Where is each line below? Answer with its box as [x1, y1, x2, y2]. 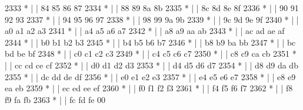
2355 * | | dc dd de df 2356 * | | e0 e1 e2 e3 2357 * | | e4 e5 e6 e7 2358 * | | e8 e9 [5, 70, 296, 82]
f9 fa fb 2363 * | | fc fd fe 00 [5, 93, 106, 105]
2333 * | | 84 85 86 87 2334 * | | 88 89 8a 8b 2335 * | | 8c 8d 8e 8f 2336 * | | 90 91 [5, 2, 299, 13]
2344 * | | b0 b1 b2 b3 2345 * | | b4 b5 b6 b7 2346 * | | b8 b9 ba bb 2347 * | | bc [5, 36, 296, 48]
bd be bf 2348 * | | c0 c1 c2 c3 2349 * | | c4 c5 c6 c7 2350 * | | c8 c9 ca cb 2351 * [5, 47, 297, 60]
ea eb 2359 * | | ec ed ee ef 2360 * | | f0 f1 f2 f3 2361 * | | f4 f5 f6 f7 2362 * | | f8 [5, 82, 293, 94]
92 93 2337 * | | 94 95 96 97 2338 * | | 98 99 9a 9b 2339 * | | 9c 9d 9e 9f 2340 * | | [5, 13, 299, 25]
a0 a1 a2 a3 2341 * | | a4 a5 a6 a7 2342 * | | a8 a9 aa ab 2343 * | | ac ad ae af [5, 25, 285, 37]
